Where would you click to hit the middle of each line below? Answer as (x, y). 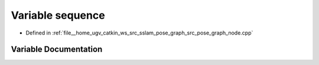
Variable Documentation (57, 49)
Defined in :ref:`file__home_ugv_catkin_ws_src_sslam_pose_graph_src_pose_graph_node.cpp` (139, 33)
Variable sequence (58, 15)
